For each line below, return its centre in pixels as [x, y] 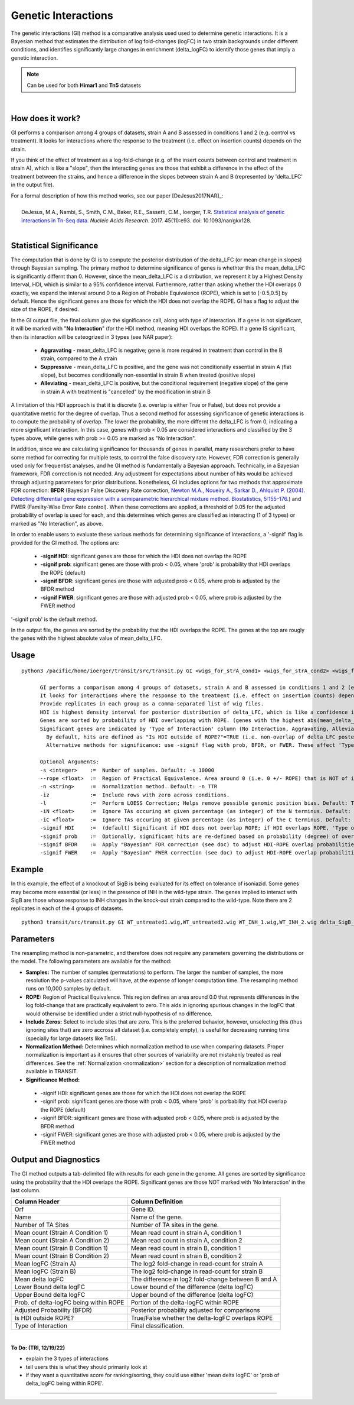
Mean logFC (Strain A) [45, 1264]
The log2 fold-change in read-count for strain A [197, 1264]
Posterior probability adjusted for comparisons [195, 1310]
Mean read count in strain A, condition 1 [186, 1233]
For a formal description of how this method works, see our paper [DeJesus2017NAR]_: [117, 196]
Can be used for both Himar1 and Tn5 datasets [84, 85]
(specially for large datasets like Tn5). [71, 1038]
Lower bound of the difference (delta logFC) [192, 1287]
